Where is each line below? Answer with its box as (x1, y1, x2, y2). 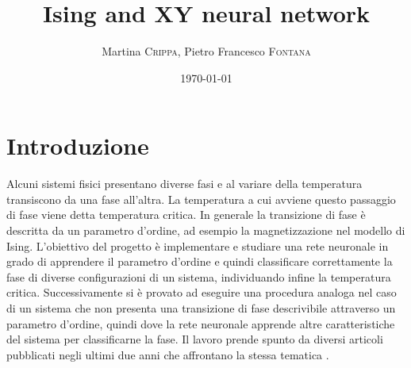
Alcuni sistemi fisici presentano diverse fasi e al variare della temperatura (6, 175, 363, 192)
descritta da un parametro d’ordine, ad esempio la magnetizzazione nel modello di (6, 222, 405, 239)
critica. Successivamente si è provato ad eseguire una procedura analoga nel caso (6, 284, 397, 301)
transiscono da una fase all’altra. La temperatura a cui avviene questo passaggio (6, 190, 396, 207)
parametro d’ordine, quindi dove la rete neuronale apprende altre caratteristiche (6, 315, 395, 332)
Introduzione (6, 129, 149, 162)
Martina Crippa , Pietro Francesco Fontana (102, 43, 311, 59)
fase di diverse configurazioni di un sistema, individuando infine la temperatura (6, 268, 391, 285)
